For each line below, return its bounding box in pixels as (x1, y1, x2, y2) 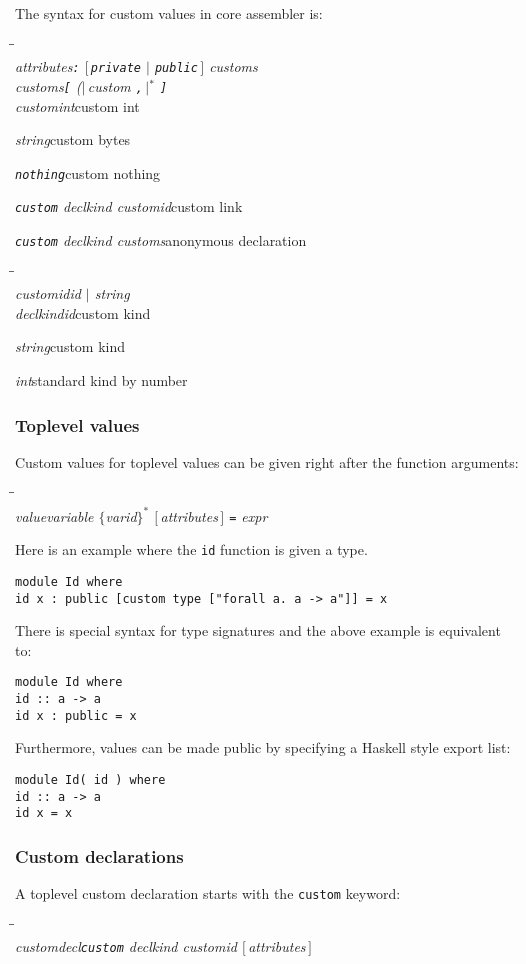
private (90, 61, 141, 76)
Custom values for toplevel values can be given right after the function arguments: (15, 451, 519, 472)
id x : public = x (15, 708, 137, 723)
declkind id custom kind (15, 302, 151, 323)
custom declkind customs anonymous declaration (15, 230, 307, 250)
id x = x (15, 806, 73, 821)
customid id (15, 283, 81, 304)
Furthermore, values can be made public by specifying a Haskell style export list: (15, 737, 511, 758)
